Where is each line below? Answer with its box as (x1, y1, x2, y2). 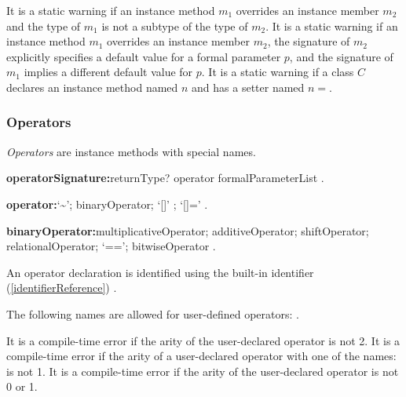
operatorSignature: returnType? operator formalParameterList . (6, 169, 324, 186)
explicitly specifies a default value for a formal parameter (6, 48, 281, 64)
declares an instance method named (6, 78, 178, 95)
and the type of (6, 17, 81, 34)
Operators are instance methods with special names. (6, 143, 256, 159)
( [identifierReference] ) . (6, 279, 117, 296)
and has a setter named (192, 78, 305, 95)
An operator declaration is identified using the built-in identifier (6, 264, 314, 280)
